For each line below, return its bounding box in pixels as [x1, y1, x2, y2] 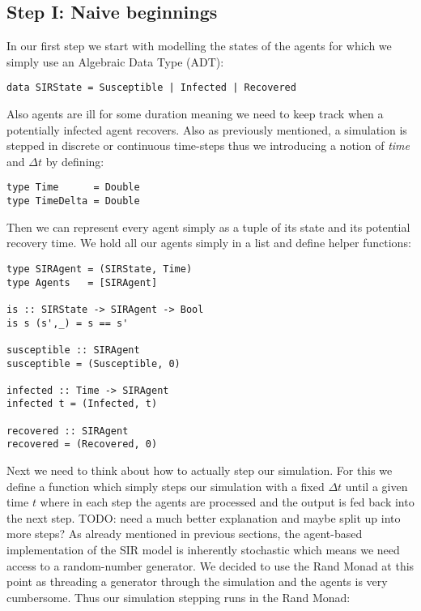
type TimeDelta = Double [6, 195, 140, 207]
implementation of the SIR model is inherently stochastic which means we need [6, 541, 400, 558]
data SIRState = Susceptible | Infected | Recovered [6, 82, 296, 94]
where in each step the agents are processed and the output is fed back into [40, 493, 415, 511]
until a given [345, 477, 408, 494]
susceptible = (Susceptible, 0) [6, 357, 181, 370]
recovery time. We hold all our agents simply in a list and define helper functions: [6, 234, 411, 251]
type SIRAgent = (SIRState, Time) [6, 263, 193, 275]
